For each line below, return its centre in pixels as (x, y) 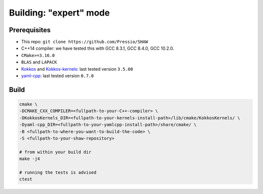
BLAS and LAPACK (39, 62)
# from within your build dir (55, 152)
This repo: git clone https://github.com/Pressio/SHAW (85, 42)
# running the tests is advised (58, 172)
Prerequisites (30, 30)
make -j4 (30, 159)
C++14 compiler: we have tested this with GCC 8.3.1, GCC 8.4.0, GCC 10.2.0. (98, 48)
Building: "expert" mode (59, 13)
